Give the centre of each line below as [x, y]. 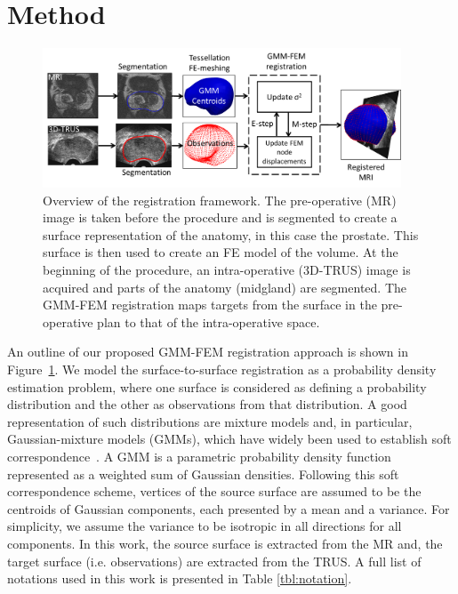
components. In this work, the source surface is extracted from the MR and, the [225, 543]
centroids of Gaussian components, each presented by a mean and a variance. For [229, 508]
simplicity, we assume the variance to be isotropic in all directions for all [205, 526]
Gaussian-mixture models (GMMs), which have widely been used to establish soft [229, 439]
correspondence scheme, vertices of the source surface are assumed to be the [214, 491]
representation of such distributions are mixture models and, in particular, [210, 421]
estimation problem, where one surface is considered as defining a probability [217, 386]
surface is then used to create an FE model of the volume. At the [221, 252]
